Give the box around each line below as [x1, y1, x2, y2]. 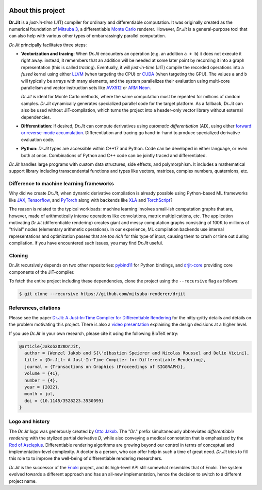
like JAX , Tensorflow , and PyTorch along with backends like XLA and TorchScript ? [9, 197, 173, 203]
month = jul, [24, 391, 55, 397]
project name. [9, 478, 37, 484]
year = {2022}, [24, 384, 61, 390]
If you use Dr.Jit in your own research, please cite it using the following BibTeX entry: [9, 331, 179, 336]
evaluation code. [21, 137, 54, 142]
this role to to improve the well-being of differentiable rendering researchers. [9, 455, 163, 461]
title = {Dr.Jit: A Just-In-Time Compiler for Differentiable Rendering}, [24, 357, 206, 363]
